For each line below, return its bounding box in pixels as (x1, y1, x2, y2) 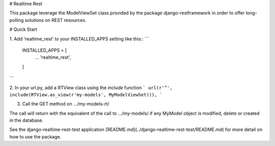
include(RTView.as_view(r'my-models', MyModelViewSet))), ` (9, 92, 163, 97)
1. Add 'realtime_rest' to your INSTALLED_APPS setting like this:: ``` (9, 35, 149, 42)
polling (9, 17, 24, 23)
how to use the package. (9, 133, 62, 139)
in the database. (9, 117, 43, 124)
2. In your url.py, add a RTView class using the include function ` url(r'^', (9, 84, 173, 91)
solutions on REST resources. (24, 17, 87, 23)
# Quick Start (9, 26, 38, 32)
